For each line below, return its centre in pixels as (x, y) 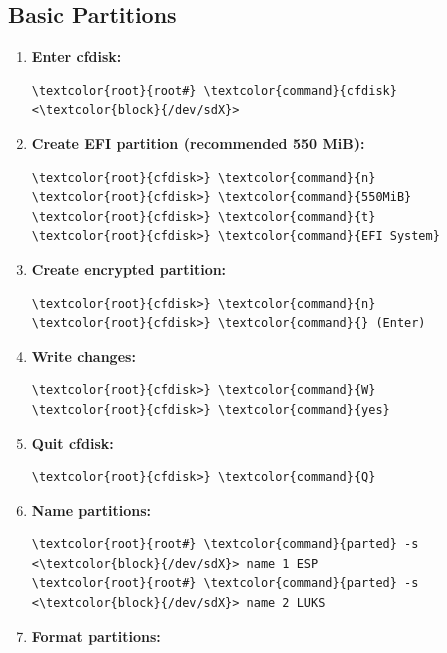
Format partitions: (96, 635)
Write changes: (83, 355)
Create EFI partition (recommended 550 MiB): (198, 142)
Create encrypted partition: (129, 268)
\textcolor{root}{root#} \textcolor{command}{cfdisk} (214, 90)
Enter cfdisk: (76, 56)
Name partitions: (91, 509)
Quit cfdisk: (72, 442)
